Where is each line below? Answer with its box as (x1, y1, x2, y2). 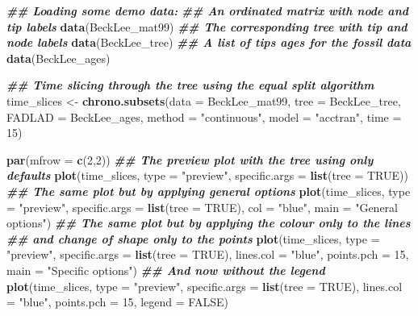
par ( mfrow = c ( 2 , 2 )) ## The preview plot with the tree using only (6, 151, 374, 168)
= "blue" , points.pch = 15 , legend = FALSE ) (6, 293, 228, 310)
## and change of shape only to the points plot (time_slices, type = (6, 230, 380, 247)
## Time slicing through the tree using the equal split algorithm (6, 77, 374, 94)
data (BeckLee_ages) (6, 49, 111, 66)
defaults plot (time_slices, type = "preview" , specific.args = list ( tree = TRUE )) (6, 167, 408, 184)
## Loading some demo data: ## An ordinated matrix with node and (6, 2, 409, 19)
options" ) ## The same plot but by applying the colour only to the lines (6, 214, 411, 231)
